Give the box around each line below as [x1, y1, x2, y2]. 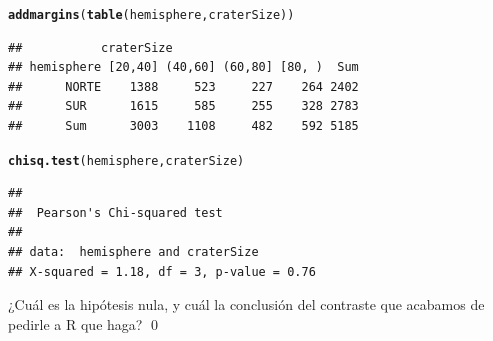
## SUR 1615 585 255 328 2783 [8, 99, 359, 114]
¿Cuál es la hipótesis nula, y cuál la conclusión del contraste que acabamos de [8, 294, 485, 315]
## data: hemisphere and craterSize [8, 245, 259, 260]
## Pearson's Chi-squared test [8, 205, 223, 220]
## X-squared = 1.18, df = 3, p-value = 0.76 [8, 264, 316, 279]
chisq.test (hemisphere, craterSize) [8, 153, 245, 168]
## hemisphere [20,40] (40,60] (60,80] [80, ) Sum [8, 60, 359, 75]
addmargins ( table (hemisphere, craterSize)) [8, 8, 295, 22]
